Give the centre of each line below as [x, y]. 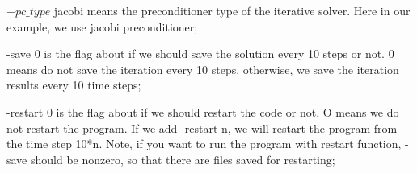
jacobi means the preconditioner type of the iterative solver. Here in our [232, 10]
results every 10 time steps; [74, 85]
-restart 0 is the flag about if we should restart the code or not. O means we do [203, 111]
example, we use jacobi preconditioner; [102, 26]
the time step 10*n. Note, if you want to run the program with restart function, [204, 144]
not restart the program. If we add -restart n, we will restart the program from [202, 128]
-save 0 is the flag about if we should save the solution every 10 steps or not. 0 [200, 54]
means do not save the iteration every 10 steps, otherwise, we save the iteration [203, 69]
